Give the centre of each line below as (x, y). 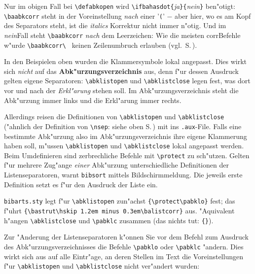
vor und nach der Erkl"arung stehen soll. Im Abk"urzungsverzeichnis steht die (121, 90)
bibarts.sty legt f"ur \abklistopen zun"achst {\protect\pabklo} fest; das (120, 201)
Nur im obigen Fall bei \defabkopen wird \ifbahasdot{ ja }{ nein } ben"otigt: (120, 6)
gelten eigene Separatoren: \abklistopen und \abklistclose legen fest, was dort (127, 81)
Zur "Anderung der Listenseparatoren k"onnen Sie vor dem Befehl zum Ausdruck (126, 237)
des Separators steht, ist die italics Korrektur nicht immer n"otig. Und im (115, 25)
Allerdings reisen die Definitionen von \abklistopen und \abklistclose (114, 117)
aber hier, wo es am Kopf (213, 16)
